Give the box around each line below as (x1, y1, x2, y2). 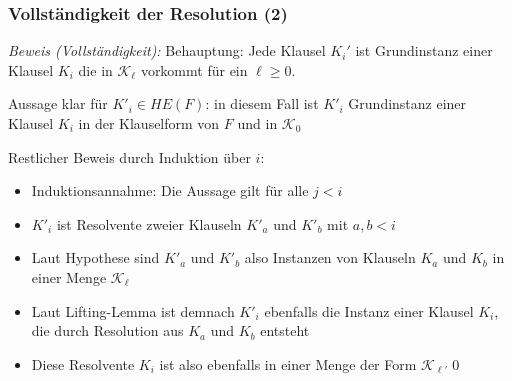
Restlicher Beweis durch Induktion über (8, 146, 251, 167)
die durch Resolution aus (31, 320, 184, 341)
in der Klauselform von (78, 113, 220, 133)
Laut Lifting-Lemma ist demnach (31, 300, 235, 321)
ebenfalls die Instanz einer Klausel (264, 300, 474, 321)
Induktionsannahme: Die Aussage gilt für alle (31, 180, 309, 201)
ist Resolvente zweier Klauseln (56, 213, 242, 234)
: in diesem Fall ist (205, 93, 319, 114)
